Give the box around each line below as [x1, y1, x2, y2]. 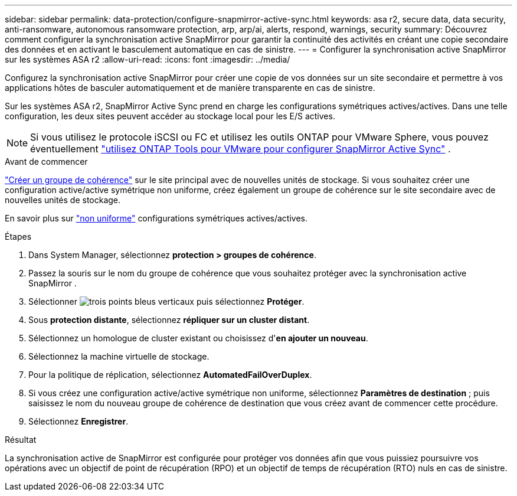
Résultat [5, 435, 37, 445]
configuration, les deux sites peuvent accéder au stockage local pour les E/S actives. [5, 111, 335, 121]
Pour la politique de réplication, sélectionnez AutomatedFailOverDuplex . [28, 370, 312, 380]
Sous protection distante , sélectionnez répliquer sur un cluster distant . [28, 315, 310, 325]
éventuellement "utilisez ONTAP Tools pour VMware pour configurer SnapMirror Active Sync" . [30, 143, 451, 155]
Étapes [5, 231, 32, 242]
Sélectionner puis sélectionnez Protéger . [28, 296, 305, 306]
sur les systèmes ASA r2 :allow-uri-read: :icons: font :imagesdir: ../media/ [5, 54, 290, 64]
